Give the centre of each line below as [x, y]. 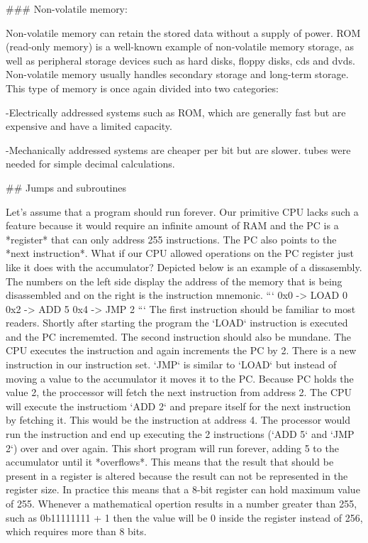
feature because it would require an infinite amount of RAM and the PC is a [172, 225]
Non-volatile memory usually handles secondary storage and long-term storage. [177, 74]
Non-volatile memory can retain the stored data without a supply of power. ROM [183, 32]
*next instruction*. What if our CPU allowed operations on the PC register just [180, 253]
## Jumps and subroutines [66, 187]
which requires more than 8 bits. [76, 531]
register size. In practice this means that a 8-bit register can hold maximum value [183, 489]
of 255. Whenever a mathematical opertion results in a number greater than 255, [182, 503]
